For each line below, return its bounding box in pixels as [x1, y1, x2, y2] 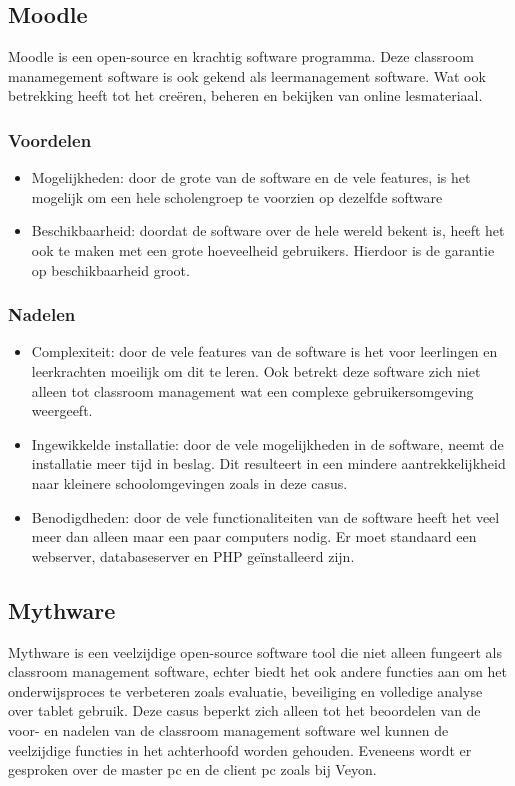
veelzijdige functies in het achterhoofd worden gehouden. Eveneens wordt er [8, 739, 472, 760]
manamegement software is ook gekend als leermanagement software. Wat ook [8, 65, 486, 86]
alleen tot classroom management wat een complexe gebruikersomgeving [31, 380, 474, 401]
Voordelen [8, 127, 92, 152]
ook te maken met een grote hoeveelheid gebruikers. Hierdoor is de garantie [31, 239, 495, 260]
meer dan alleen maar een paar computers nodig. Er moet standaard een [31, 526, 477, 547]
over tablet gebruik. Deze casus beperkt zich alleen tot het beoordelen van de [8, 700, 481, 721]
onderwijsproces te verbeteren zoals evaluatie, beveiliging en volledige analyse [8, 680, 483, 701]
